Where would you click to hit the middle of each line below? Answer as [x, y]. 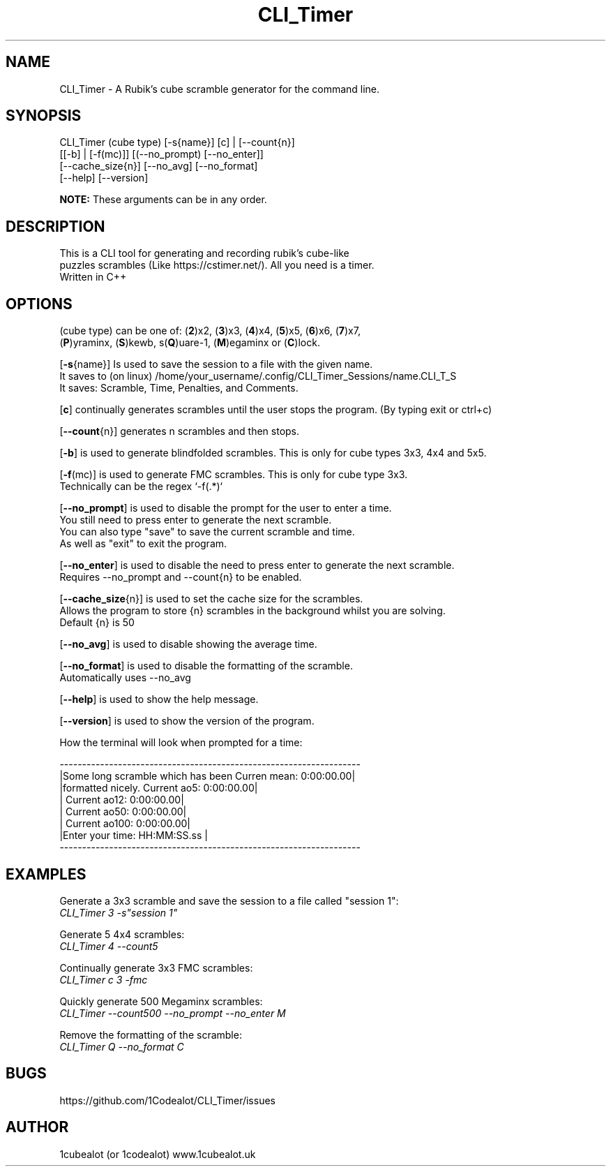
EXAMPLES [46, 874]
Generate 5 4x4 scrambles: [122, 934]
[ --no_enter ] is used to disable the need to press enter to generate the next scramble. [257, 565]
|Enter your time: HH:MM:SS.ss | [134, 836]
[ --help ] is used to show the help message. [159, 699]
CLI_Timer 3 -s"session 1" [119, 912]
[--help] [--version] [104, 178]
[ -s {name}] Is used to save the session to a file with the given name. [216, 364]
